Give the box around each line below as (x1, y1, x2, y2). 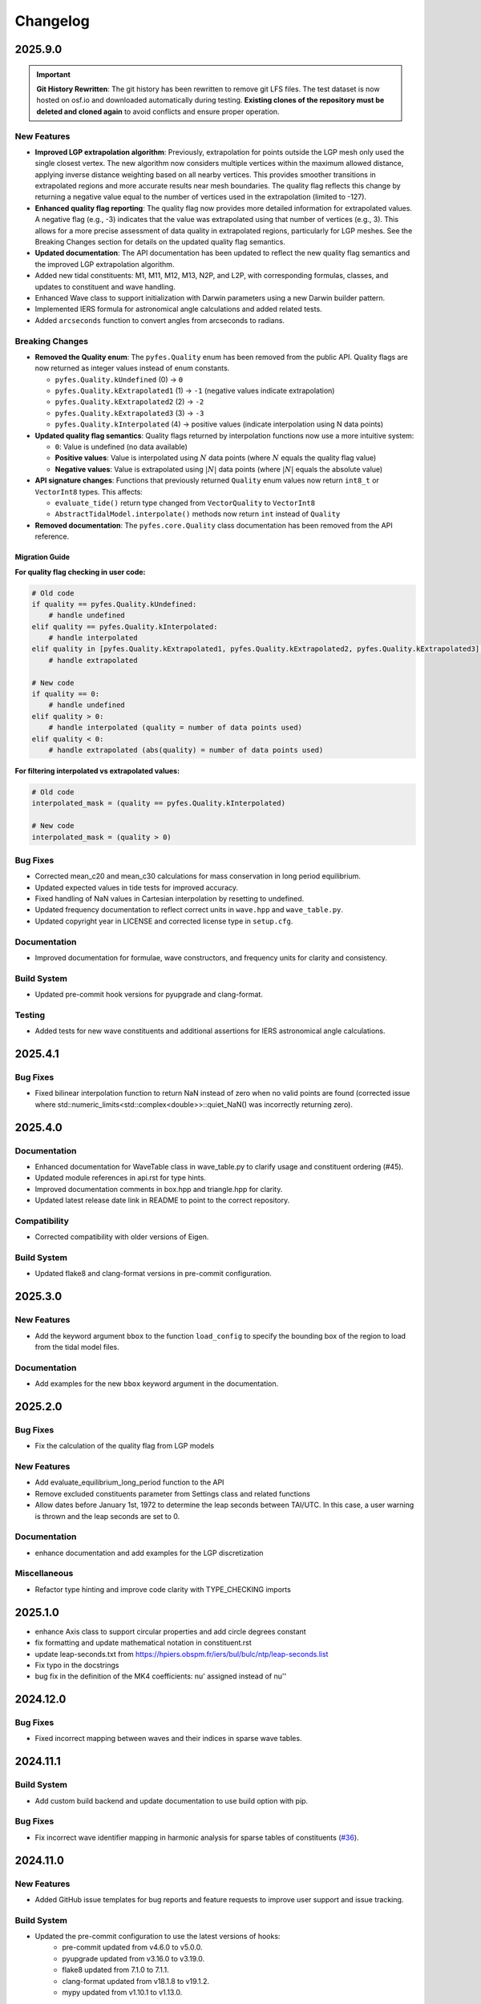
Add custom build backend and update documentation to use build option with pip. (34, 1796, 309, 1805)
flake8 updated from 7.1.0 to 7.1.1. (62, 1965, 169, 1975)
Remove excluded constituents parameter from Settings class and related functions (34, 1489, 310, 1498)
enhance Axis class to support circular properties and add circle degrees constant (34, 1626, 306, 1636)
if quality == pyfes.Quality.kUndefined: (31, 600, 197, 608)
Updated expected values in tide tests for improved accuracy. (34, 883, 239, 892)
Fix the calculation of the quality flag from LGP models (34, 1441, 215, 1451)
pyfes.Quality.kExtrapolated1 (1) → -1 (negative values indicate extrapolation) (55, 386, 335, 396)
